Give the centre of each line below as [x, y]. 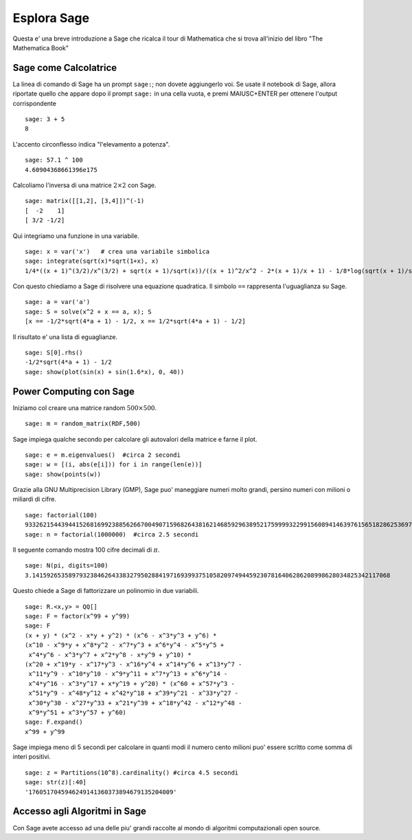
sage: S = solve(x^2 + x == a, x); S [89, 312]
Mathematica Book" [41, 47]
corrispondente [34, 103]
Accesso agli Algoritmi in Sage [80, 811]
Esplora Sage [51, 18]
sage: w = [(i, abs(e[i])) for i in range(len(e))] [114, 465]
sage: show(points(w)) [63, 474]
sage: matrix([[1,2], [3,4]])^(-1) [85, 201]
